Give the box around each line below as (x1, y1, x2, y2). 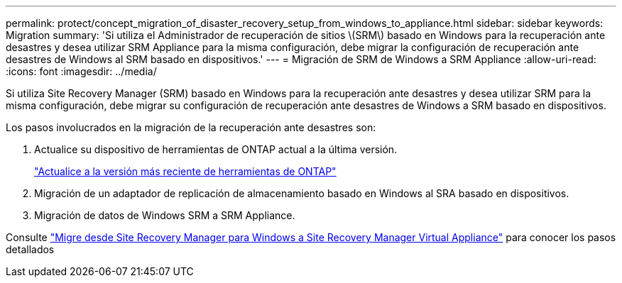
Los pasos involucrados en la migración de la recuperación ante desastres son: (6, 121, 376, 133)
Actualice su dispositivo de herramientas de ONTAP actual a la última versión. (34, 143, 398, 155)
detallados (6, 243, 55, 255)
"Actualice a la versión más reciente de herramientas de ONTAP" (34, 165, 337, 177)
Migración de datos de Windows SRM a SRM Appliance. (34, 209, 295, 221)
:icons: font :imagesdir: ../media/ (6, 65, 157, 77)
